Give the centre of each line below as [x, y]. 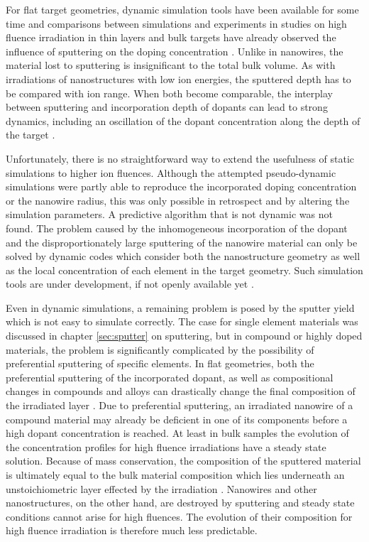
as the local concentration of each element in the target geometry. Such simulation [184, 270]
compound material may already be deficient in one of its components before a [177, 419]
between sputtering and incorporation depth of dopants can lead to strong [167, 107]
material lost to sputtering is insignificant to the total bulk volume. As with [171, 65]
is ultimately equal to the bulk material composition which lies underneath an [175, 475]
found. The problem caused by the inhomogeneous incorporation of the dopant [177, 228]
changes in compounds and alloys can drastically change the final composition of [181, 391]
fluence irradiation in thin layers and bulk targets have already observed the [171, 37]
